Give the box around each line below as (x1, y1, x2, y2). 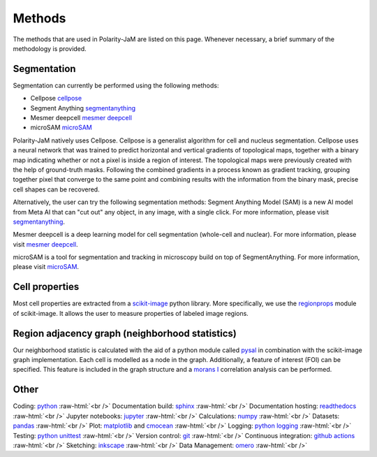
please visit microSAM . (13, 263, 80, 271)
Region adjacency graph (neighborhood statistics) (13, 327, 237, 339)
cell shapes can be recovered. (13, 185, 101, 194)
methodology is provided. (13, 44, 87, 52)
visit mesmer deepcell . (13, 240, 78, 248)
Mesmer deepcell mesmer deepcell (30, 114, 133, 122)
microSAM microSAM (30, 123, 92, 132)
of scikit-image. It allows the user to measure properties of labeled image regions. (13, 309, 249, 317)
